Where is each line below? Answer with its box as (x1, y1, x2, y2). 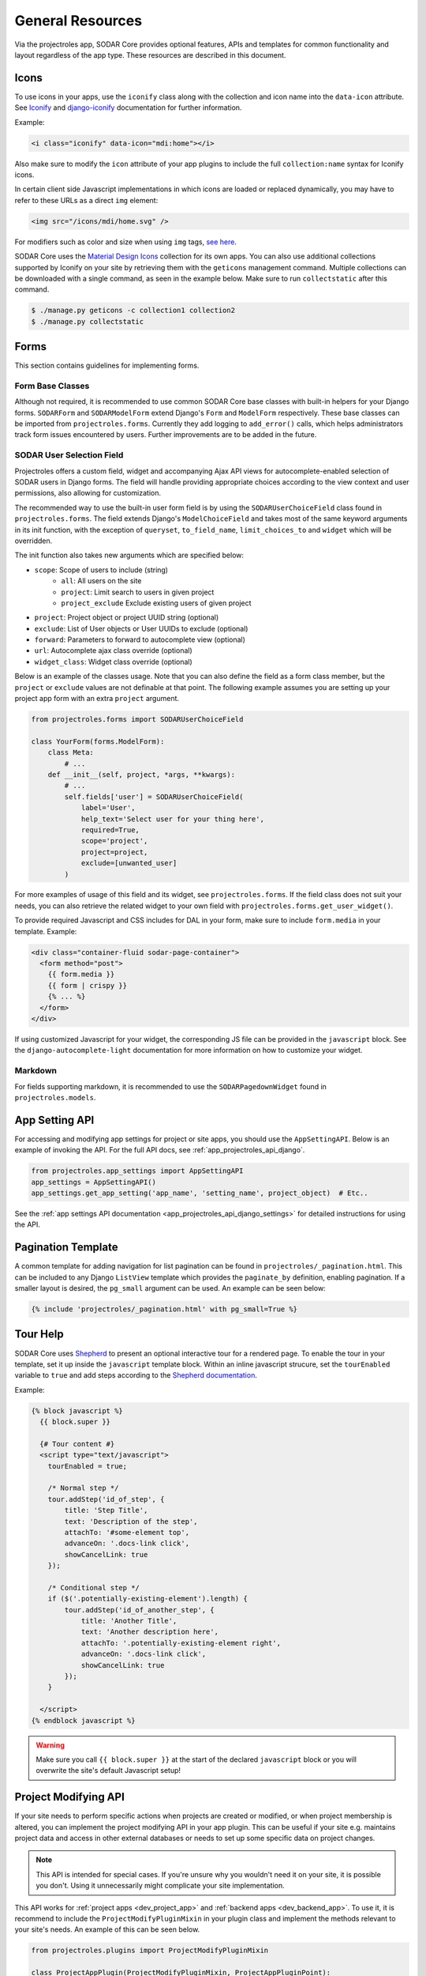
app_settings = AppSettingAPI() (31, 1178, 157, 1186)
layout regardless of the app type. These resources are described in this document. (14, 50, 286, 59)
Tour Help (14, 1328, 64, 1341)
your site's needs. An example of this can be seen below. (14, 1925, 200, 1934)
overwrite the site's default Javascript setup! (35, 1766, 181, 1775)
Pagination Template (14, 1241, 118, 1254)
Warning (35, 1740, 65, 1750)
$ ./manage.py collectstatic (31, 317, 144, 326)
